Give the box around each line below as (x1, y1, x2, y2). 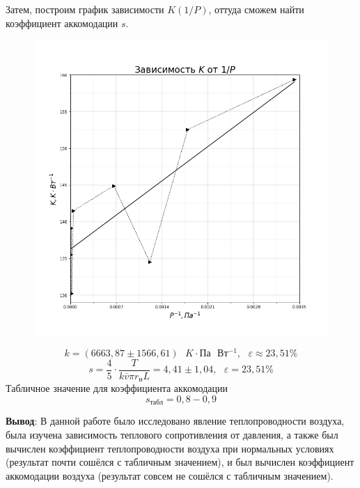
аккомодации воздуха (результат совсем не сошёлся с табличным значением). (6, 468, 334, 482)
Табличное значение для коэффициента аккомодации (6, 381, 228, 395)
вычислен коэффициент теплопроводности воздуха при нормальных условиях (6, 441, 334, 455)
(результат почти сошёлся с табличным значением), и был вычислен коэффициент (6, 455, 354, 469)
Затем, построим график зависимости (6, 2, 164, 16)
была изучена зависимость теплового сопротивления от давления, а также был (6, 427, 338, 442)
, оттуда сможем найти (208, 2, 304, 16)
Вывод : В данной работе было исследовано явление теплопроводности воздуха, (6, 414, 345, 428)
